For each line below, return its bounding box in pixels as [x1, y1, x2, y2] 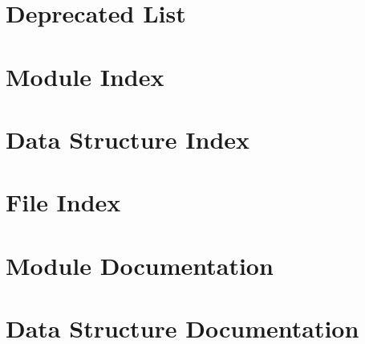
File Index [6, 186, 121, 219]
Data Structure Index [6, 122, 250, 155]
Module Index [6, 59, 164, 92]
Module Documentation [6, 248, 274, 281]
